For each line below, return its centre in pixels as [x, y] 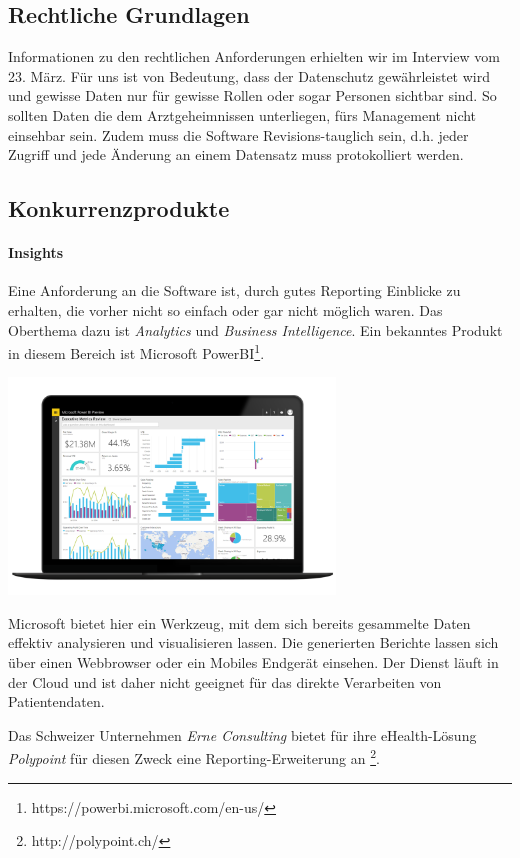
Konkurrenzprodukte [119, 208]
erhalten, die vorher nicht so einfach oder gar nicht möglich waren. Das [225, 309]
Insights [36, 252]
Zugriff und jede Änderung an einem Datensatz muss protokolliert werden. [236, 154]
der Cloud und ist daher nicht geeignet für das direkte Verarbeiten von [225, 681]
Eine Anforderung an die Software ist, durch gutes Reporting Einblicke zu [234, 290]
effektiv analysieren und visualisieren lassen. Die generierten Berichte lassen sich [253, 642]
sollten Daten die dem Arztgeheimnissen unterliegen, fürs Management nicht [242, 114]
